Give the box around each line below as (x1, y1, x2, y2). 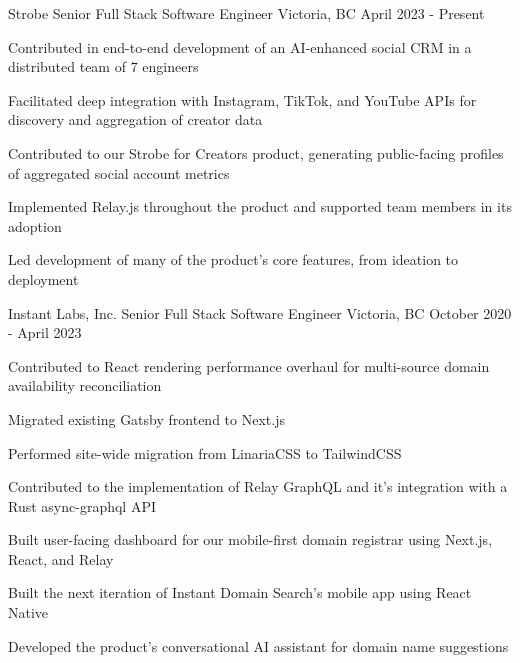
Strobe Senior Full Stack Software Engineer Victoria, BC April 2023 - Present (8, 3, 485, 23)
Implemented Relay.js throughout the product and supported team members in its (8, 196, 512, 217)
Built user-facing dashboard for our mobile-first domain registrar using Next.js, (8, 529, 493, 550)
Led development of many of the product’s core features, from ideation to (8, 249, 459, 270)
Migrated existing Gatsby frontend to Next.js (8, 408, 285, 429)
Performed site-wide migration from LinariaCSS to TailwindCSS (8, 442, 402, 463)
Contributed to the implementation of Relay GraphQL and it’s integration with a (8, 476, 508, 497)
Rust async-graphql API (8, 495, 156, 516)
